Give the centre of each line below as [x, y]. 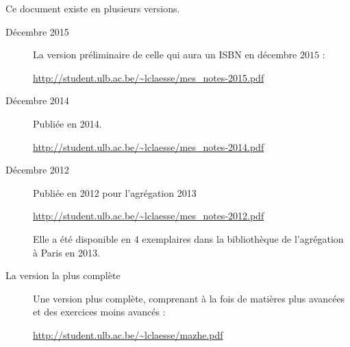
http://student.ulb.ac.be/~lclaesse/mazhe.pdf [128, 334]
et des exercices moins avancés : [99, 312]
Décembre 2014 [37, 100]
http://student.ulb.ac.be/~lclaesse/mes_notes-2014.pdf [149, 146]
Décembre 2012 [37, 170]
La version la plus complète [63, 275]
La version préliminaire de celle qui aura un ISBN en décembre [165, 55]
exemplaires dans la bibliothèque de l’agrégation [243, 238]
